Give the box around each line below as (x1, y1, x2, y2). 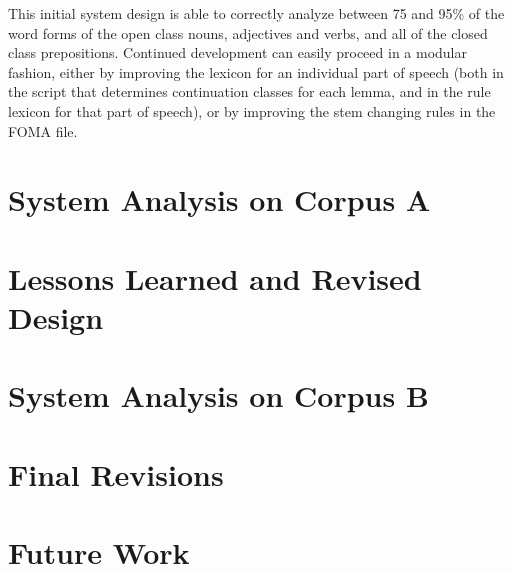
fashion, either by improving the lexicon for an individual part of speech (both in (8, 61, 504, 82)
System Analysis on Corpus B (8, 375, 429, 416)
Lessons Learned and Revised (8, 257, 422, 298)
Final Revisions (8, 453, 224, 494)
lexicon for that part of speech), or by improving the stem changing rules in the (8, 100, 496, 121)
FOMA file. (8, 120, 78, 141)
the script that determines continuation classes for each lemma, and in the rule (8, 81, 491, 102)
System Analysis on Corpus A (8, 179, 431, 220)
